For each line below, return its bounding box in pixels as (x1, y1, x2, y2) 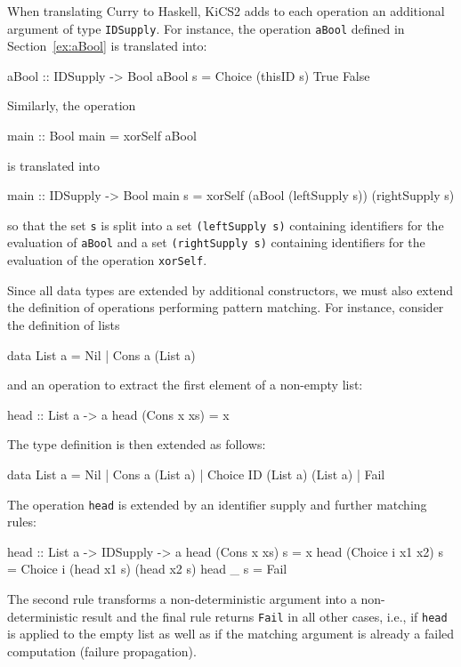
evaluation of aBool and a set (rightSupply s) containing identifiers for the (7, 233, 425, 252)
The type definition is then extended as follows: (7, 435, 266, 454)
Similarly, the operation (7, 96, 136, 115)
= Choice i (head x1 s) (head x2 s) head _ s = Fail (7, 559, 287, 578)
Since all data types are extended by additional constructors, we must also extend (7, 280, 453, 299)
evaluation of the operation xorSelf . (7, 251, 207, 269)
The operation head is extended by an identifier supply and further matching (7, 494, 427, 513)
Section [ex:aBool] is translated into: (7, 36, 207, 55)
